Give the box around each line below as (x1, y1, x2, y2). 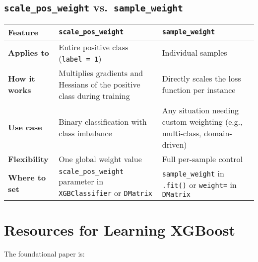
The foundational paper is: (4, 248, 85, 259)
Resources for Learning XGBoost (4, 219, 235, 240)
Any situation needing (162, 104, 239, 116)
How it (8, 73, 35, 85)
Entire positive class (59, 41, 129, 53)
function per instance (162, 84, 236, 96)
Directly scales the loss (162, 73, 241, 85)
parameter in (59, 175, 104, 187)
